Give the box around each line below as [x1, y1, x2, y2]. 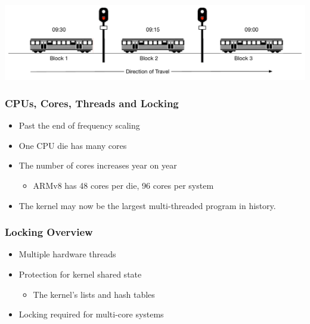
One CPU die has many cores [18, 139, 127, 151]
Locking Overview [5, 225, 93, 239]
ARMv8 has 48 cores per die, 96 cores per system [33, 179, 214, 192]
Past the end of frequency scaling [18, 119, 140, 132]
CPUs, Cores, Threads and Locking [5, 96, 179, 110]
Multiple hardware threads [18, 248, 116, 260]
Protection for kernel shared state [18, 268, 142, 281]
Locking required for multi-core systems [18, 308, 164, 320]
